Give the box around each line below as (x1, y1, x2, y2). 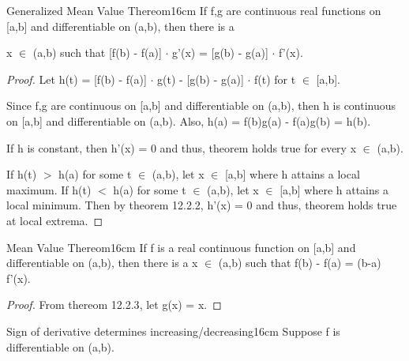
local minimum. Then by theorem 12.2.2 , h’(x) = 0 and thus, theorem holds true (6, 197, 397, 213)
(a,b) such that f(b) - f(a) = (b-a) (218, 254, 381, 271)
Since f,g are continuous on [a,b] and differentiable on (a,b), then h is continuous (6, 97, 396, 114)
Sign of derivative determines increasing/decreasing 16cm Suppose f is (6, 322, 340, 339)
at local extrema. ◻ (6, 212, 103, 228)
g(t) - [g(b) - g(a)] (157, 70, 244, 87)
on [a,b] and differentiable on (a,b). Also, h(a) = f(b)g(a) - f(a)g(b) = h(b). (6, 112, 371, 129)
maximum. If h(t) (6, 181, 92, 197)
